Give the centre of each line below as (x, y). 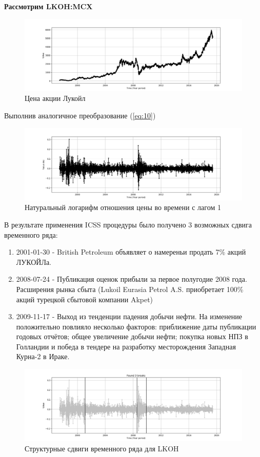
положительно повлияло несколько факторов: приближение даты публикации (136, 326)
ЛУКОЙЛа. (34, 262)
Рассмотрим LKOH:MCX (48, 6)
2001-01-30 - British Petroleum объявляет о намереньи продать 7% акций (131, 252)
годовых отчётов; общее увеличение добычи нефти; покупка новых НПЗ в (132, 336)
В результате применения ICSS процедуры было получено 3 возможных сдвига (128, 224)
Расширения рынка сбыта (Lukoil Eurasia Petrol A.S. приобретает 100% (130, 289)
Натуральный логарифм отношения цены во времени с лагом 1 (123, 207)
